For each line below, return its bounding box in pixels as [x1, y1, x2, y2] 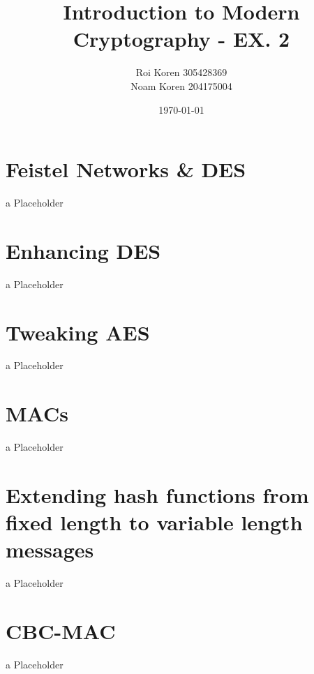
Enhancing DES [6, 236, 161, 264]
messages [6, 535, 94, 564]
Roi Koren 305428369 [135, 65, 227, 80]
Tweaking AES [6, 317, 150, 346]
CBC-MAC [6, 617, 116, 645]
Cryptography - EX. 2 [73, 24, 290, 53]
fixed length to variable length [6, 508, 303, 537]
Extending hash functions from [6, 480, 309, 509]
